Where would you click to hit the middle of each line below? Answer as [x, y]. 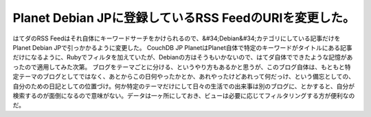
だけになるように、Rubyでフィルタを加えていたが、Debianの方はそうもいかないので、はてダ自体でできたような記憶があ [183, 57]
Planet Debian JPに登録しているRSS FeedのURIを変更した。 [184, 18]
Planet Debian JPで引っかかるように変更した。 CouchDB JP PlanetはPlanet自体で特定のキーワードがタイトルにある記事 [182, 47]
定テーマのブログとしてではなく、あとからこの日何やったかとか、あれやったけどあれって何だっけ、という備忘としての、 [184, 77]
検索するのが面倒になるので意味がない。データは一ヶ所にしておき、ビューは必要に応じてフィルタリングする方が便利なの [184, 95]
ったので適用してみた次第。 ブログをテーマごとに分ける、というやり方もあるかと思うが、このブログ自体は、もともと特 [182, 67]
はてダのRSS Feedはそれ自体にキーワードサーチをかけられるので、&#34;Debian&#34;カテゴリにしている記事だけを [177, 38]
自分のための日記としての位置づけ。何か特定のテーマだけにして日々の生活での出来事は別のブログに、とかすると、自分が [184, 86]
